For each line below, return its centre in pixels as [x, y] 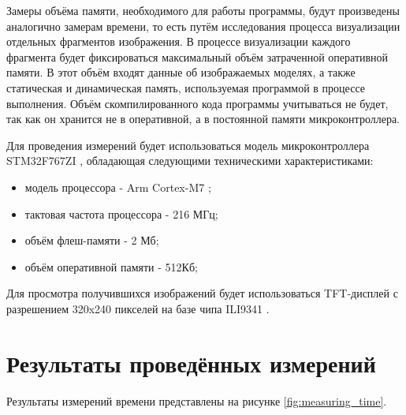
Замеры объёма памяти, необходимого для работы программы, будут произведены [203, 10]
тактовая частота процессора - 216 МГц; [121, 213]
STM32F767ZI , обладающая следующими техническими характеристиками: [190, 161]
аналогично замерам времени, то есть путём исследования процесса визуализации [203, 26]
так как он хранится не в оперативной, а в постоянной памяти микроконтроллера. [203, 119]
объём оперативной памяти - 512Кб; [111, 266]
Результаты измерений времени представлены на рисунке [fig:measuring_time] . [197, 400]
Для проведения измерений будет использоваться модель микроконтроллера [188, 145]
